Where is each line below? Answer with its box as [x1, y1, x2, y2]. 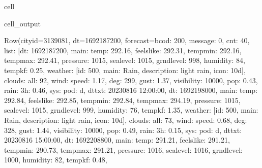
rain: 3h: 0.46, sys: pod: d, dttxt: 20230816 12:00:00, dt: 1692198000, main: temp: [4, 85, 258, 95]
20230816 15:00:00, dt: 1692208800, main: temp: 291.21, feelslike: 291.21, [4, 135, 230, 145]
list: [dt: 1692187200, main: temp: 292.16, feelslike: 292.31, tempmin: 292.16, [4, 45, 242, 55]
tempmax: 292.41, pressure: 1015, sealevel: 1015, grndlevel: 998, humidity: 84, [4, 55, 246, 65]
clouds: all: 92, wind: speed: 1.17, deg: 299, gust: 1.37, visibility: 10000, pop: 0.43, [4, 75, 258, 85]
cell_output [4, 18, 41, 28]
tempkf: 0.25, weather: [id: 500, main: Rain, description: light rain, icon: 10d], [4, 64, 246, 75]
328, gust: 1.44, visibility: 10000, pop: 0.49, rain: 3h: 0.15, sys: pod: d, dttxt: [4, 124, 242, 135]
